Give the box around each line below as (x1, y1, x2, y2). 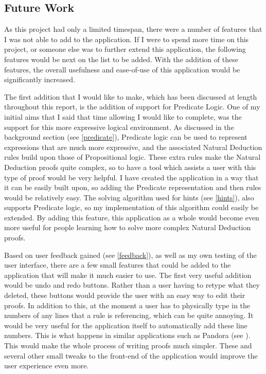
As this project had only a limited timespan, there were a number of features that (4, 24, 262, 34)
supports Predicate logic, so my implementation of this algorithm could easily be (4, 202, 259, 213)
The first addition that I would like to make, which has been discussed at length (4, 91, 257, 102)
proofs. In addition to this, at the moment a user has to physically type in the (4, 300, 251, 310)
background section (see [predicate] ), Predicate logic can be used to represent (4, 132, 247, 142)
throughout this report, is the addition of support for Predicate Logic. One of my (4, 101, 260, 112)
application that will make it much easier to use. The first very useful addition (4, 269, 252, 280)
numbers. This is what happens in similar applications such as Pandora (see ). (4, 330, 251, 341)
